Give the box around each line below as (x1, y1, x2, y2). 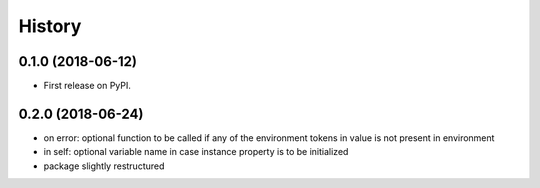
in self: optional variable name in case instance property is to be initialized (43, 146, 349, 158)
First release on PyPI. (43, 80, 132, 92)
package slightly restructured (43, 160, 165, 172)
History (18, 15, 82, 37)
